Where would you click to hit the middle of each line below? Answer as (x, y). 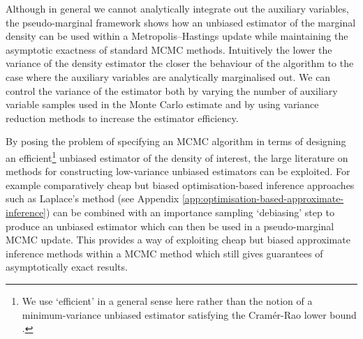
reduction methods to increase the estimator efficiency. (122, 118)
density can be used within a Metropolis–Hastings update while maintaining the (177, 36)
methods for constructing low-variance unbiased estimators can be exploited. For (178, 171)
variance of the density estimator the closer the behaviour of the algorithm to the (180, 63)
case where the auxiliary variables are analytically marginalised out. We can (168, 76)
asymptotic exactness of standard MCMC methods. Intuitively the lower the (169, 49)
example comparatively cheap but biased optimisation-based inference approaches (180, 184)
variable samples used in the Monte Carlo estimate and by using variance (162, 104)
